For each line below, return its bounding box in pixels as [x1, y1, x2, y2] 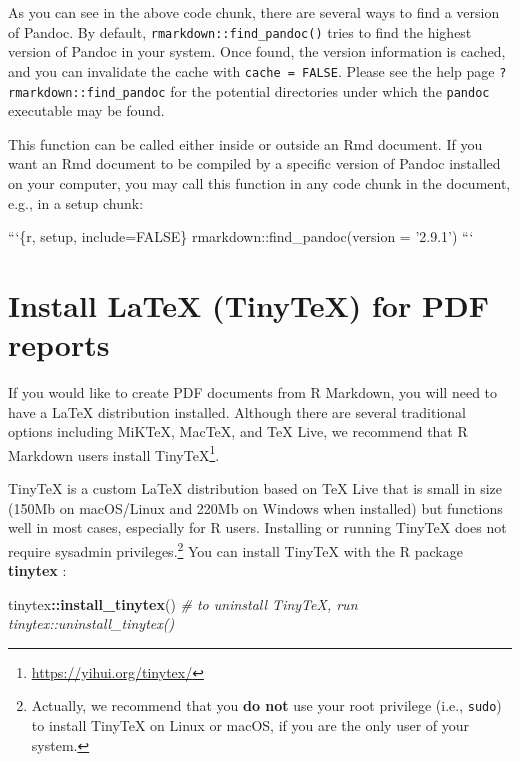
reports [8, 324, 110, 365]
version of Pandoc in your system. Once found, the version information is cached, [8, 41, 506, 62]
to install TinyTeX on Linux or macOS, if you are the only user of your [31, 715, 470, 736]
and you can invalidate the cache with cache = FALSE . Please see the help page [8, 60, 495, 81]
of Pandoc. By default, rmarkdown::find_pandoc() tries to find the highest [8, 21, 472, 42]
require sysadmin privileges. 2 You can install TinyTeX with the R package [8, 537, 463, 561]
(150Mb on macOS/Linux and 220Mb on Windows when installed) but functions [8, 497, 503, 518]
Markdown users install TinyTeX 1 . [8, 441, 220, 465]
